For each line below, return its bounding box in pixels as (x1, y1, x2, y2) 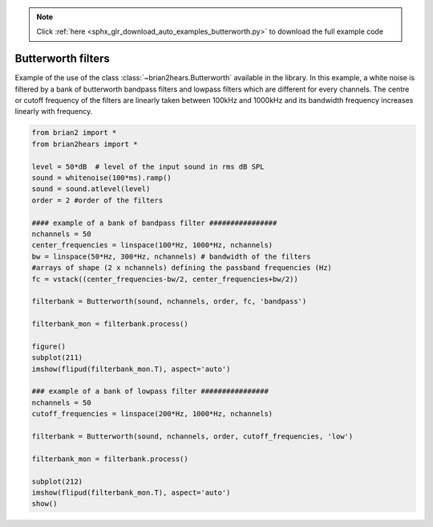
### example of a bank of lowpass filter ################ (31, 386, 269, 396)
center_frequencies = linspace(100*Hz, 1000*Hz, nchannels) (31, 241, 273, 250)
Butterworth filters (14, 52, 110, 66)
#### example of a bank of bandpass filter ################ (31, 218, 277, 227)
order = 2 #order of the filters (31, 195, 164, 205)
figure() (31, 341, 67, 351)
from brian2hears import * (31, 139, 138, 149)
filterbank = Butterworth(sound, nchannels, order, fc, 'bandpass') (31, 297, 307, 306)
